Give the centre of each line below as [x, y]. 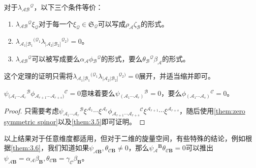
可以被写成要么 [56, 58]
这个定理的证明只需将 [38, 75]
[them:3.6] [26, 148]
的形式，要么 [122, 58]
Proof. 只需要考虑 [32, 111]
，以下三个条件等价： [68, 7]
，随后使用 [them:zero [212, 111]
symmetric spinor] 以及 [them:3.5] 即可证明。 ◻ [75, 121]
